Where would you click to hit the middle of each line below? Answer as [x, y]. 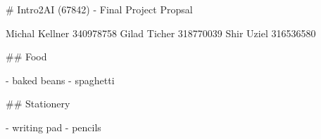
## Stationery [38, 104]
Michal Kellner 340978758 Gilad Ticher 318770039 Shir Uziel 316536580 [161, 33]
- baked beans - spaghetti [60, 80]
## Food [26, 57]
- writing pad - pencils [53, 127]
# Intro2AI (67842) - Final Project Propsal [99, 9]
